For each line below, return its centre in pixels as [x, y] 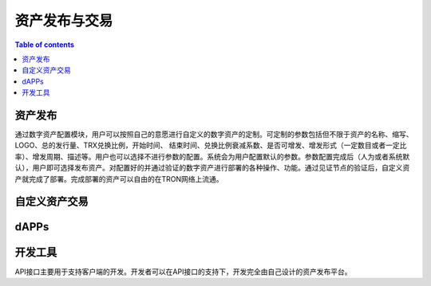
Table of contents [45, 45]
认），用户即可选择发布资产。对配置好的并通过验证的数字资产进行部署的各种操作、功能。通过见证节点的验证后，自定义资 [212, 168]
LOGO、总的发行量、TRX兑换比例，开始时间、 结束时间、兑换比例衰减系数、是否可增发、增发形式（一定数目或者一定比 [211, 145]
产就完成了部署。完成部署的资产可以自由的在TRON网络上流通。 [119, 178]
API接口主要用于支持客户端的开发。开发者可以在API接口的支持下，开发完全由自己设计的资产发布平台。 [183, 272]
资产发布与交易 [64, 21]
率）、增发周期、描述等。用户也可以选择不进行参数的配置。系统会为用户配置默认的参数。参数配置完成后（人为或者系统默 [212, 156]
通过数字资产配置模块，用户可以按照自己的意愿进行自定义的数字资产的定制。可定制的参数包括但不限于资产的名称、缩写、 [214, 135]
